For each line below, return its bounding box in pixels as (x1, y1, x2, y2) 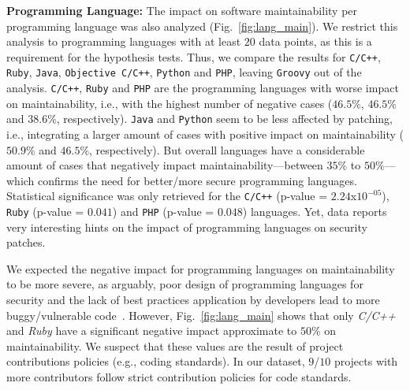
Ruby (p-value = (6, 203, 84, 220)
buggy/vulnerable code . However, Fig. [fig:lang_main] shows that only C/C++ (6, 306, 397, 323)
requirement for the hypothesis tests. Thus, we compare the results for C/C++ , (6, 48, 381, 65)
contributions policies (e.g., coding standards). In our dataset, (6, 353, 305, 370)
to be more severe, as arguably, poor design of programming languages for (6, 276, 363, 292)
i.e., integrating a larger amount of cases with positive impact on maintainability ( (6, 126, 404, 142)
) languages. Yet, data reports (242, 203, 387, 220)
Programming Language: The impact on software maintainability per (6, 2, 358, 18)
